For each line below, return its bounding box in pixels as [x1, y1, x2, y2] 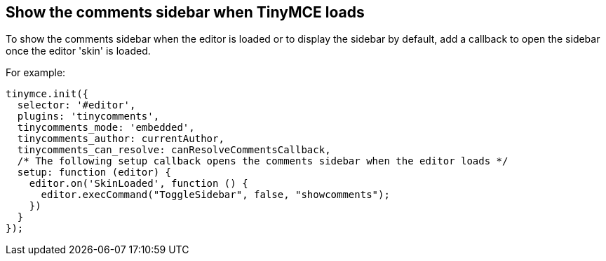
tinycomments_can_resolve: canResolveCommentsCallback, [17, 144, 331, 156]
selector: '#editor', [17, 99, 136, 111]
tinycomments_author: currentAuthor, [17, 133, 224, 145]
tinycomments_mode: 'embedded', [17, 122, 195, 134]
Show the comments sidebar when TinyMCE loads [6, 3, 365, 21]
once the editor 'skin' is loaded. [6, 45, 151, 57]
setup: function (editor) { [17, 167, 172, 178]
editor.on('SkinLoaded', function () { [29, 178, 248, 190]
